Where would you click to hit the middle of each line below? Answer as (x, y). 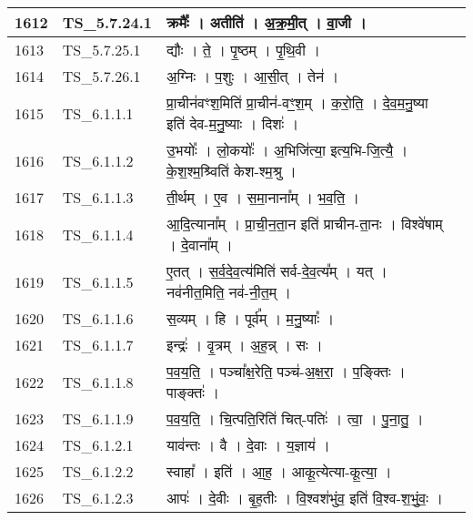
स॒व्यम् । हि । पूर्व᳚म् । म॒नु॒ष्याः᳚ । (251, 318)
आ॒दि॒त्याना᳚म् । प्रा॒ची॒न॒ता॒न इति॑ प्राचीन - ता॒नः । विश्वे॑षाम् (305, 224)
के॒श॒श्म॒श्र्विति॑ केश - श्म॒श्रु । (231, 171)
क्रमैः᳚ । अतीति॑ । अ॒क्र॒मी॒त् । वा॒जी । (267, 22)
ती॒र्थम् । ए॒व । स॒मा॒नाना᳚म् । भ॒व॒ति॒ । (263, 197)
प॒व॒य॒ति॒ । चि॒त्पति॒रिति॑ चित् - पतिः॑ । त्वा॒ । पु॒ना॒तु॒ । (295, 418)
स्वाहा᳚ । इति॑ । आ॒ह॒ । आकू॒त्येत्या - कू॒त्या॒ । (279, 471)
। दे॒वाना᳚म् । (200, 245)
